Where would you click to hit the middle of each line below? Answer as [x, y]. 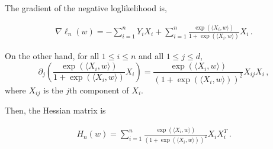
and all [151, 56]
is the [53, 90]
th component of [99, 90]
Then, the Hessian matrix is [55, 110]
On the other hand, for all [52, 56]
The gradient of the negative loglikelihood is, [86, 8]
